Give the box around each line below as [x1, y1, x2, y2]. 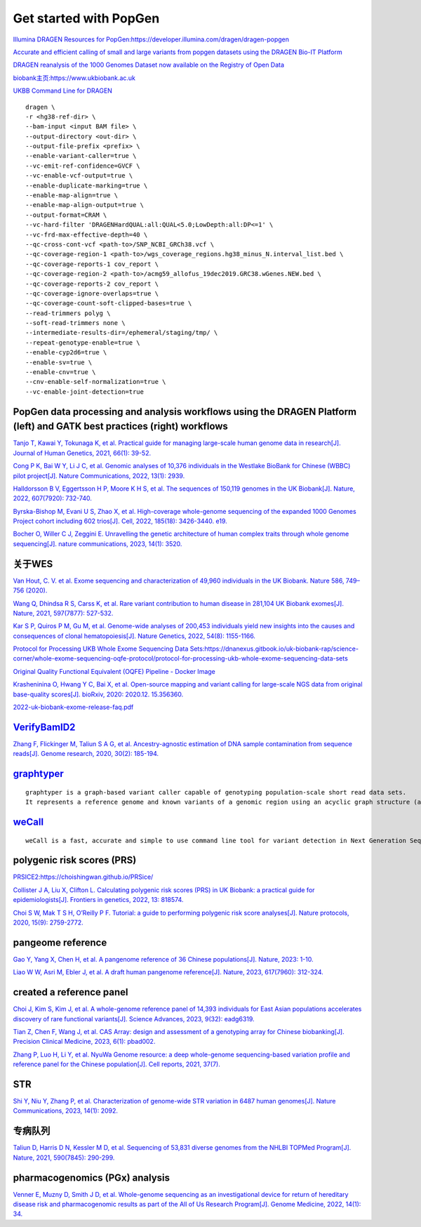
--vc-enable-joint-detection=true [25, 387, 144, 396]
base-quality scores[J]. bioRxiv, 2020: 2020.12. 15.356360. [13, 690, 184, 698]
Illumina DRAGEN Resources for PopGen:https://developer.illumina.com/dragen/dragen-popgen [13, 35, 290, 44]
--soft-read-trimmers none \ [25, 319, 126, 327]
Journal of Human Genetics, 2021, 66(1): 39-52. [13, 449, 151, 457]
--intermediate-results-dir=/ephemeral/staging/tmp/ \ [25, 329, 218, 337]
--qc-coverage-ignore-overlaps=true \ [25, 289, 159, 298]
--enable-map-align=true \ [25, 192, 119, 199]
